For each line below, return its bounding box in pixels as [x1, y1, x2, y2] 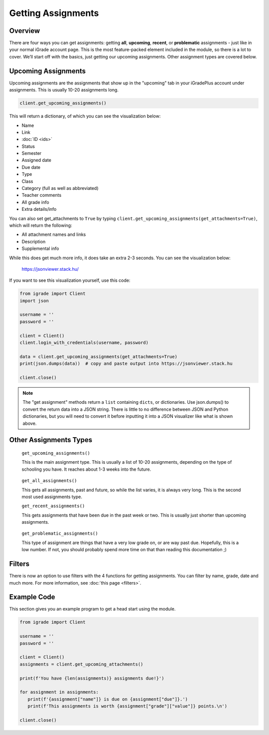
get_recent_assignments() [21, 503, 85, 509]
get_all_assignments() [21, 478, 77, 484]
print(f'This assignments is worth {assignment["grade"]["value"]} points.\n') [27, 704, 228, 709]
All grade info [21, 199, 49, 205]
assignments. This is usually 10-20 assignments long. [9, 87, 119, 93]
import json [19, 298, 49, 303]
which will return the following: [9, 222, 72, 228]
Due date [21, 164, 41, 170]
